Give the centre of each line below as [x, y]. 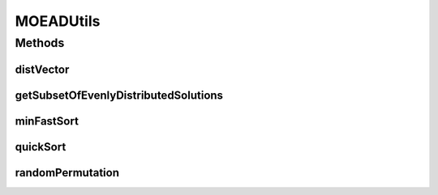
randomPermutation [67, 173]
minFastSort [47, 121]
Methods [40, 43]
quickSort [41, 147]
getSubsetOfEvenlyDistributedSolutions [119, 95]
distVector [42, 69]
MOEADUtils [58, 21]
